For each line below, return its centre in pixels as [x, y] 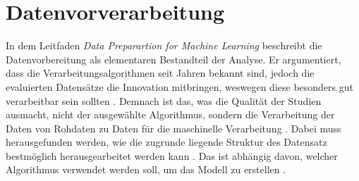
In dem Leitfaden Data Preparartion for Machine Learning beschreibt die [164, 45]
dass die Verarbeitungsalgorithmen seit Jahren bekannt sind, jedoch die [160, 73]
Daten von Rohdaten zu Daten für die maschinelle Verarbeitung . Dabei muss [174, 128]
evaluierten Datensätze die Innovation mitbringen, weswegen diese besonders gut [179, 86]
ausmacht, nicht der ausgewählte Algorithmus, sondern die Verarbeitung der [170, 114]
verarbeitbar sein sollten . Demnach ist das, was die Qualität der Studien [164, 100]
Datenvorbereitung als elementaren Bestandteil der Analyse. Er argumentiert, [174, 59]
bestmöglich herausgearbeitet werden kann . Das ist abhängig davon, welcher [172, 155]
